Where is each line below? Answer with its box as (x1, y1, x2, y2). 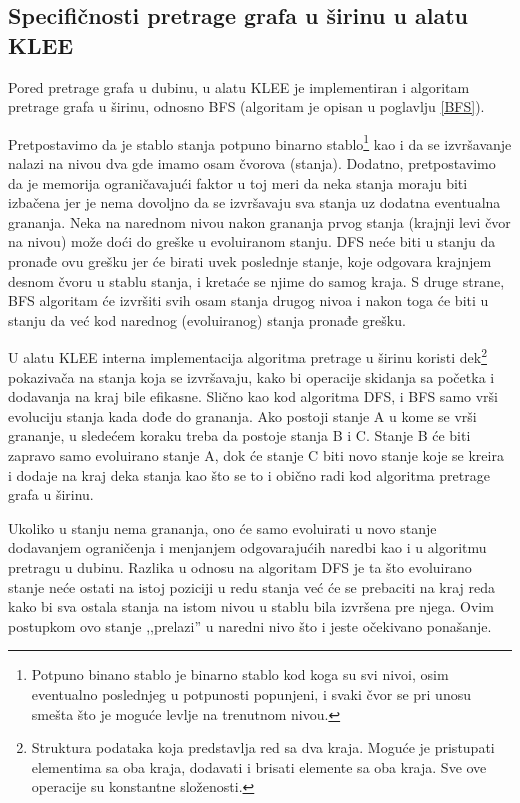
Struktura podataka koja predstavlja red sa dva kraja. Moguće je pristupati (31, 737, 495, 758)
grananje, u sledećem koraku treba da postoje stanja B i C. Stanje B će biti (8, 425, 471, 446)
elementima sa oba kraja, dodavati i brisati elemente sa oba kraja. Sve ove (31, 756, 487, 777)
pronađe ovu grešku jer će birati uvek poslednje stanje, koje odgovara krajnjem (8, 251, 492, 271)
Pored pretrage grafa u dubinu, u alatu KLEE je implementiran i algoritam (8, 76, 470, 97)
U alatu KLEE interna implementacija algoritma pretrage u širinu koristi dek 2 (8, 344, 487, 368)
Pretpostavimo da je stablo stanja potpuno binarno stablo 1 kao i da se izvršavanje (8, 130, 512, 154)
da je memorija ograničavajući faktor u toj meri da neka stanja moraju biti (8, 172, 468, 193)
